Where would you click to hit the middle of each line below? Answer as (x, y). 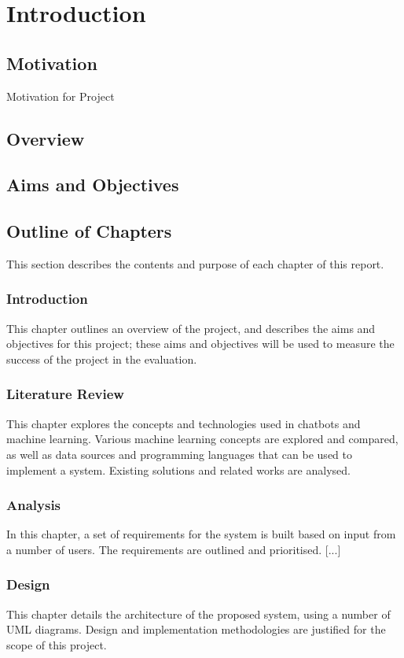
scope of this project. (57, 644)
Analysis (34, 505)
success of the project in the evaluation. (102, 359)
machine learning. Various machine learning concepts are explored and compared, (202, 439)
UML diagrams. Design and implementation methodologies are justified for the (196, 629)
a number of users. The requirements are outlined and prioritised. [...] (174, 549)
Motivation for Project (61, 96)
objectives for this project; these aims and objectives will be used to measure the (200, 344)
